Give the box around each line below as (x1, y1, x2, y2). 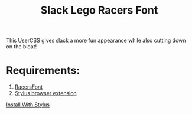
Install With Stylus (6, 101, 50, 108)
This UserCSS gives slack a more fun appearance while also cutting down (6, 37, 186, 44)
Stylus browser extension (14, 90, 77, 97)
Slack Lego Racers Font (40, 4, 158, 17)
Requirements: (6, 64, 80, 77)
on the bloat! (6, 43, 37, 50)
